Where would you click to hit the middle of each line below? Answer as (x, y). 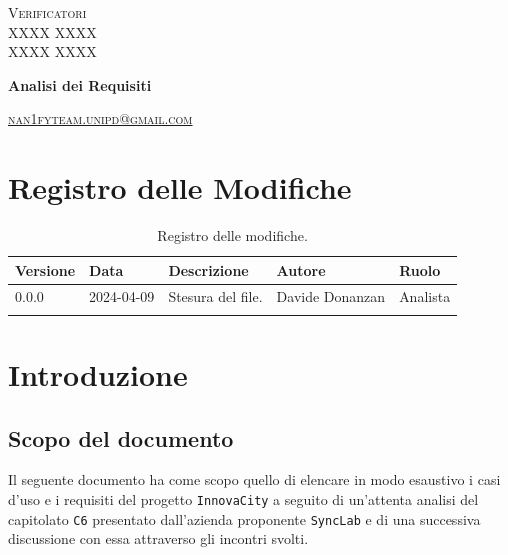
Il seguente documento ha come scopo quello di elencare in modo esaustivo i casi (254, 479)
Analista (425, 295)
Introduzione (98, 374)
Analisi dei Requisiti (80, 84)
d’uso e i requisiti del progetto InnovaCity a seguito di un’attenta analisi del (243, 499)
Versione (45, 269)
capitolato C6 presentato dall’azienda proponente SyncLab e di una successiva (244, 518)
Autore (301, 269)
